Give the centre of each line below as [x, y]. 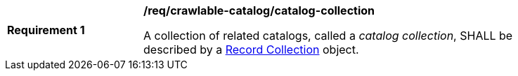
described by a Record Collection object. [251, 50]
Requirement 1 [46, 30]
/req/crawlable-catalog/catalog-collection [259, 10]
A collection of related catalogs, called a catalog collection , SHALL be [328, 36]
